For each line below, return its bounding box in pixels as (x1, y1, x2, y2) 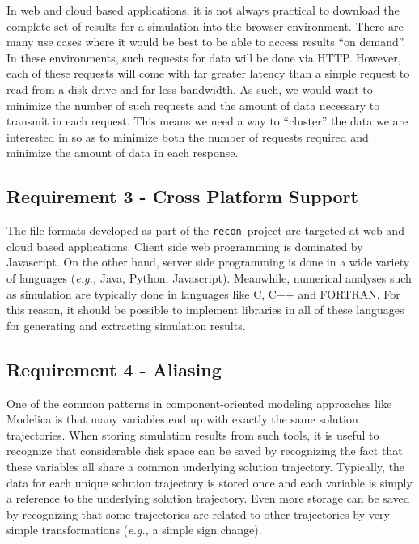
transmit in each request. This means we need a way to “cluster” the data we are (6, 113, 408, 130)
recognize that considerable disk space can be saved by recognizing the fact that (6, 442, 403, 459)
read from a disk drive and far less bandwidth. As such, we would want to (6, 80, 373, 97)
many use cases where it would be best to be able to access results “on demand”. (6, 33, 406, 50)
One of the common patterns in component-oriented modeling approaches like (6, 394, 392, 411)
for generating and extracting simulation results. (6, 317, 246, 334)
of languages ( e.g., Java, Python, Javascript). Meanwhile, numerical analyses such (6, 269, 412, 286)
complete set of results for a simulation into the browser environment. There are (6, 17, 404, 34)
